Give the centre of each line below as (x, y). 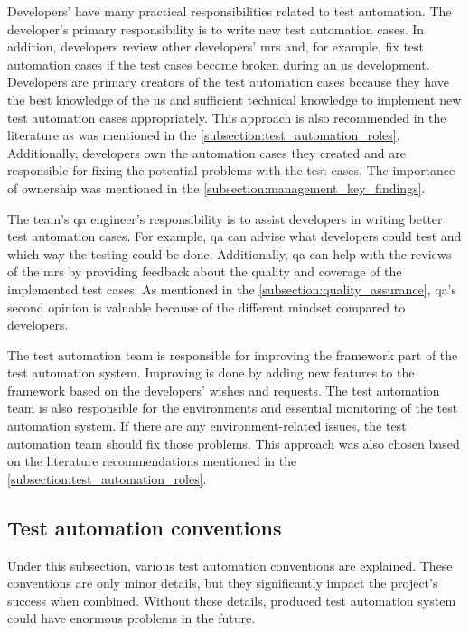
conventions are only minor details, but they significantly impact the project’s (223, 583)
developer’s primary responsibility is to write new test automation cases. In (216, 28)
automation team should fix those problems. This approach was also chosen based (234, 443)
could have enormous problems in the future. (131, 618)
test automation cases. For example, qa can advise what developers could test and (234, 236)
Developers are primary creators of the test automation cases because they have (228, 82)
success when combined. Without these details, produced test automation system (232, 600)
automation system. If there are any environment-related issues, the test (207, 426)
